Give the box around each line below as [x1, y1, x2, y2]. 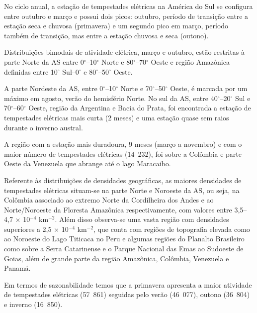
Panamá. [4, 263, 31, 273]
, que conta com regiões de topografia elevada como [93, 223, 250, 234]
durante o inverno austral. [4, 122, 83, 132]
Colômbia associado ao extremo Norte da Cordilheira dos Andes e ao [4, 195, 214, 205]
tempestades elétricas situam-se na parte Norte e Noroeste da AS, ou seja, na [4, 185, 240, 195]
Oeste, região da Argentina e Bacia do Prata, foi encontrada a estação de [28, 103, 251, 113]
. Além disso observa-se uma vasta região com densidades [55, 214, 229, 224]
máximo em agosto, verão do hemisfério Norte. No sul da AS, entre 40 [4, 93, 218, 103]
